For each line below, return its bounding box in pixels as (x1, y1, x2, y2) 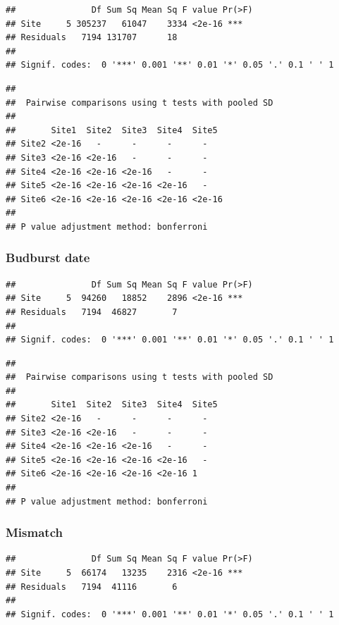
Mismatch (6, 524, 63, 541)
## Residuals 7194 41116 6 (6, 581, 178, 592)
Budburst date (6, 249, 90, 266)
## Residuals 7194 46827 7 (6, 307, 178, 317)
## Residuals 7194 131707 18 (6, 32, 178, 43)
